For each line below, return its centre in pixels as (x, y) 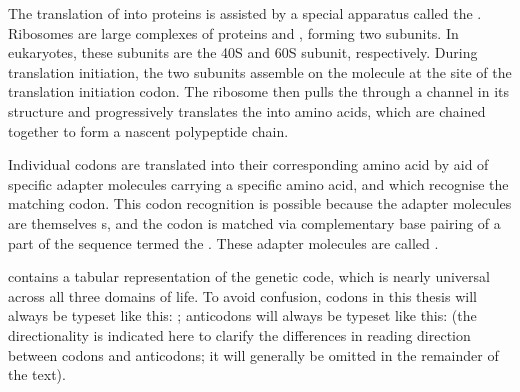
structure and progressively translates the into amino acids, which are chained (247, 110)
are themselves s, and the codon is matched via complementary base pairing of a (254, 222)
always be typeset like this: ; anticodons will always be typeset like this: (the (242, 315)
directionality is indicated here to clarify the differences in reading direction (239, 334)
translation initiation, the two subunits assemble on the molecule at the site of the (260, 71)
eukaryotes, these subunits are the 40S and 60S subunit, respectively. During (243, 52)
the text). (37, 374)
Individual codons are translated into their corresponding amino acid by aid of (248, 164)
